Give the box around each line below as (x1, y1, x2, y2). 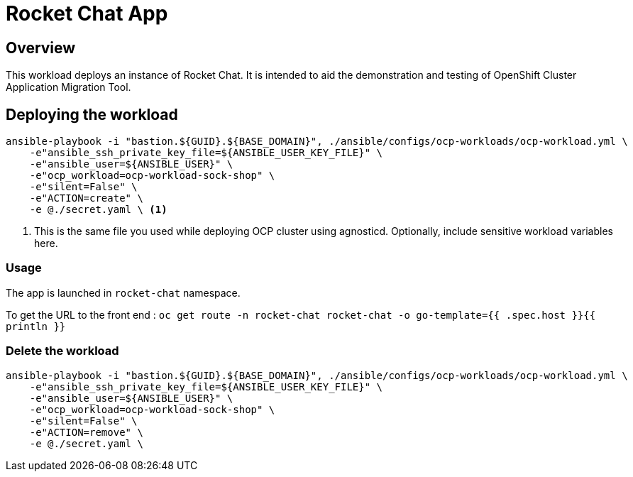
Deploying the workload (6, 105, 178, 124)
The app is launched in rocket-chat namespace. (6, 286, 241, 299)
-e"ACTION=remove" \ (29, 426, 143, 438)
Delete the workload (6, 344, 119, 358)
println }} (6, 320, 66, 332)
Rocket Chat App (6, 1, 168, 26)
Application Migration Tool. (6, 81, 131, 94)
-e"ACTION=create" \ (29, 192, 143, 204)
